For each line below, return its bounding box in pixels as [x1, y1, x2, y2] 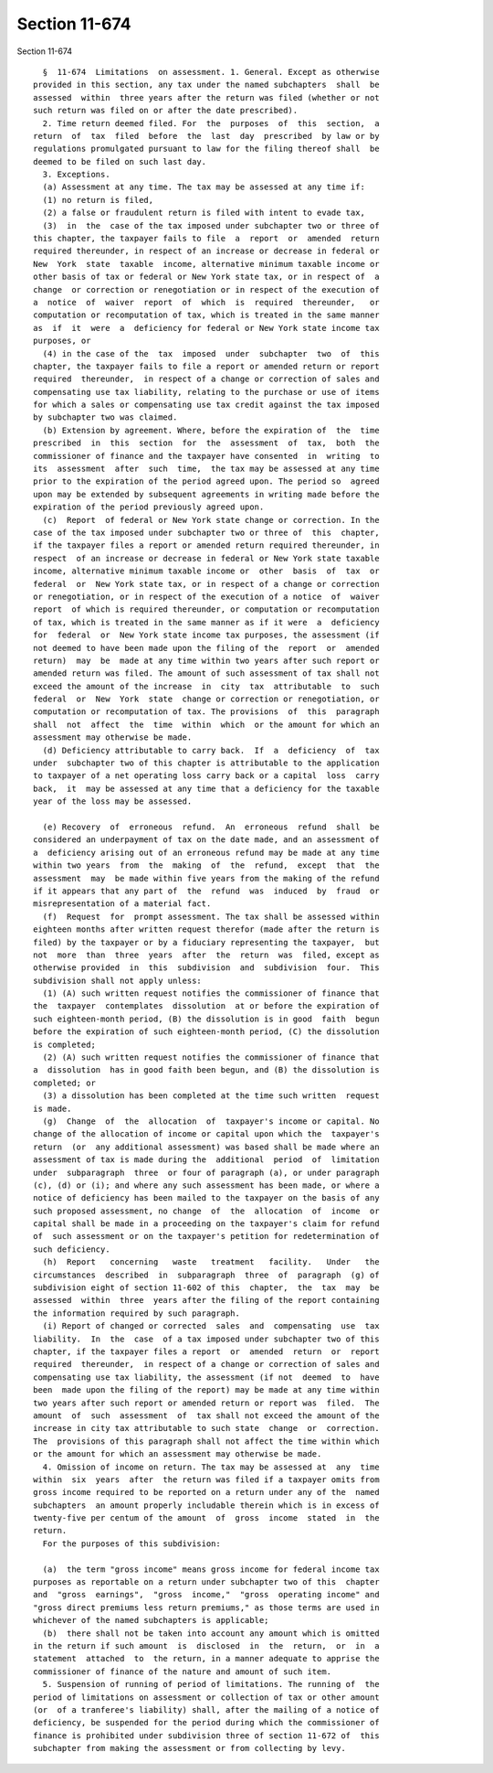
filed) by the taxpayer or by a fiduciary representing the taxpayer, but [33, 937, 380, 947]
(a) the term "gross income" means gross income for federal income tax [42, 1564, 380, 1575]
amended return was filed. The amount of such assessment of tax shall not [33, 668, 380, 678]
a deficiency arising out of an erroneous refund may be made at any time [33, 847, 380, 858]
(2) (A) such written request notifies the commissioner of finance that [42, 1052, 380, 1063]
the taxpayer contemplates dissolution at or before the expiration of [33, 1001, 380, 1011]
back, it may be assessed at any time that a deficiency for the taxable [33, 783, 380, 794]
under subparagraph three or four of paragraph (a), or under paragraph [33, 1167, 380, 1178]
